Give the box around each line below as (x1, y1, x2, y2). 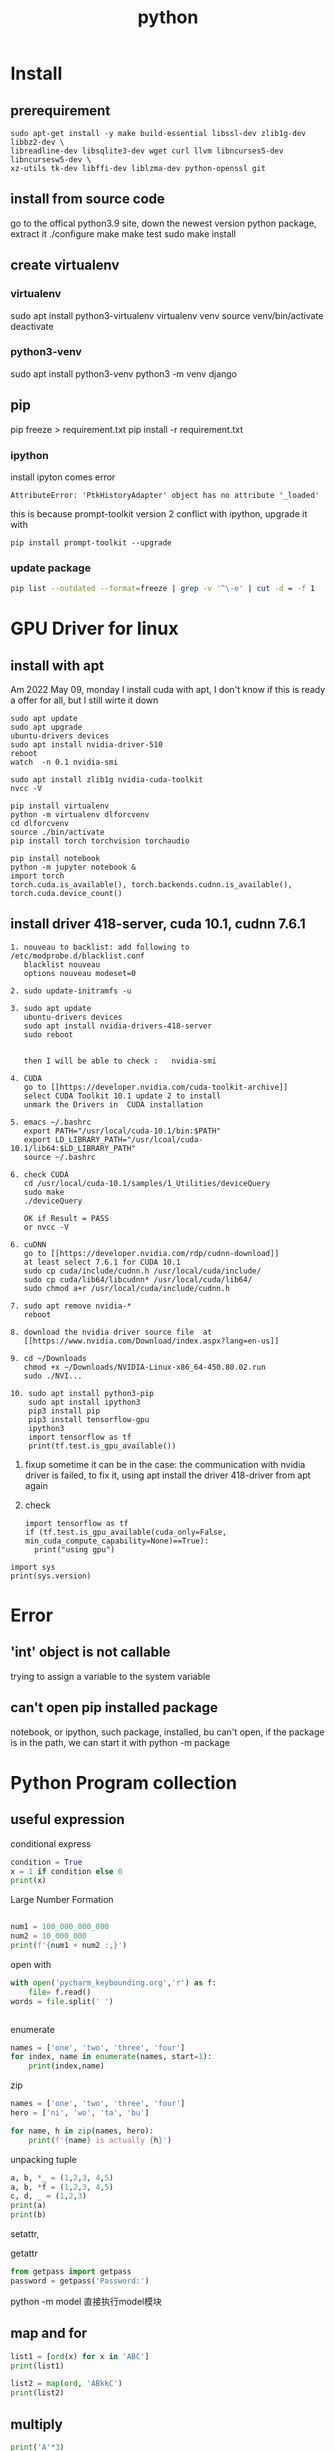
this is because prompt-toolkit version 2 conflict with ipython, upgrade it (10, 507, 308, 520)
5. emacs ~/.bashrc (10, 1117, 92, 1127)
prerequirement (10, 102, 111, 119)
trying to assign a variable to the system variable (10, 1670, 211, 1682)
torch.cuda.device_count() (10, 889, 123, 899)
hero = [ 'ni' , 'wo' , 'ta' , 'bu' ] (10, 2108, 150, 2118)
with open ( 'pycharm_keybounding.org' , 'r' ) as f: (10, 1977, 217, 1988)
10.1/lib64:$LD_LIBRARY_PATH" (10, 1143, 137, 1153)
